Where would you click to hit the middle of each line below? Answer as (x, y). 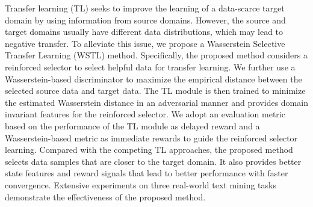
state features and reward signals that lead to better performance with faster (147, 173)
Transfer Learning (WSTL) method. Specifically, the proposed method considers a (156, 55)
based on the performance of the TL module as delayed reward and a (132, 125)
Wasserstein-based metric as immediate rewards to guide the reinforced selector (151, 137)
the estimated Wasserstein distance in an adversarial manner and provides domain (156, 102)
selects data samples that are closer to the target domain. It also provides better (153, 161)
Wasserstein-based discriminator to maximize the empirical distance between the (153, 79)
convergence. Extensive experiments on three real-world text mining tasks (141, 184)
